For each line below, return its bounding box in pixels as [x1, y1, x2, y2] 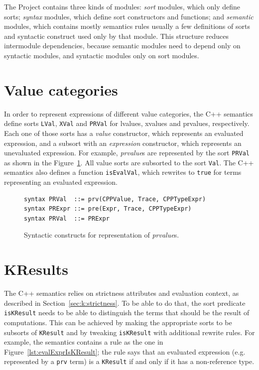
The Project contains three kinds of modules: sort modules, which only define [4, 1, 240, 11]
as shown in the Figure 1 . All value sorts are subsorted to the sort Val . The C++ [4, 157, 254, 167]
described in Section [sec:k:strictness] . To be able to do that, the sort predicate [4, 297, 246, 308]
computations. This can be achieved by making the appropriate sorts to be [4, 317, 232, 328]
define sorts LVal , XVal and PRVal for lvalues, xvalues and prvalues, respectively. [4, 118, 250, 128]
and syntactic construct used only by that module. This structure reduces [4, 30, 229, 41]
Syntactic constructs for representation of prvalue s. [24, 230, 179, 240]
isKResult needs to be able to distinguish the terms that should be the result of [4, 307, 250, 318]
